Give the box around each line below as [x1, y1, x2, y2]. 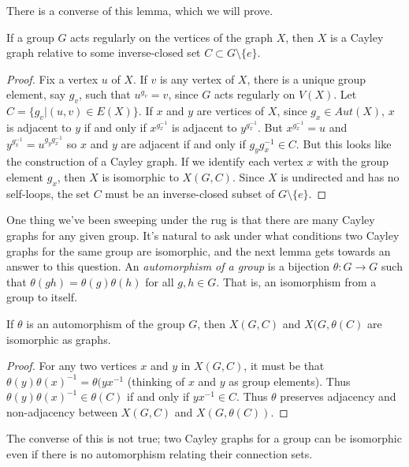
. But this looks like [296, 135, 392, 151]
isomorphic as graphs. [6, 331, 111, 347]
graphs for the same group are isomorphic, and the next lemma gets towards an [6, 242, 391, 259]
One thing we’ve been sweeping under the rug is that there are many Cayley [6, 211, 375, 228]
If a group [6, 28, 54, 45]
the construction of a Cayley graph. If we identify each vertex [6, 153, 303, 170]
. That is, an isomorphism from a [216, 273, 377, 290]
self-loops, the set [6, 185, 90, 201]
